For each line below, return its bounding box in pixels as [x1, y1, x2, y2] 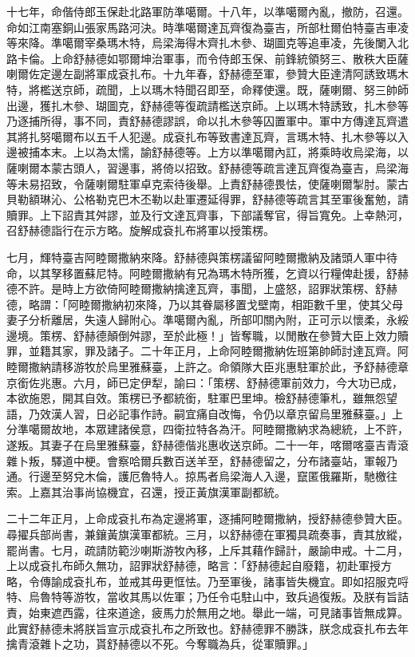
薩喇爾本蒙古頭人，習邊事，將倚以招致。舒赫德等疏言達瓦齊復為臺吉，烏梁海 [6, 159, 409, 176]
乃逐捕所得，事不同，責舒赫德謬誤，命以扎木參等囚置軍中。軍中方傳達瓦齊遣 [6, 113, 409, 129]
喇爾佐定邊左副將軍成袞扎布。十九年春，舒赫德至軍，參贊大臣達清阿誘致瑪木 [6, 65, 409, 82]
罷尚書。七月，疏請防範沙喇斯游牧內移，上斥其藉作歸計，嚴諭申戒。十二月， [6, 541, 409, 558]
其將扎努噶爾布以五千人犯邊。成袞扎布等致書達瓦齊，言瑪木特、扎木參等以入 [6, 128, 409, 144]
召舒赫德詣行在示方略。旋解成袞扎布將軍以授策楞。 [6, 222, 275, 239]
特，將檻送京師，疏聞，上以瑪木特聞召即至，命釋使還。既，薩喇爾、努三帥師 [6, 81, 409, 97]
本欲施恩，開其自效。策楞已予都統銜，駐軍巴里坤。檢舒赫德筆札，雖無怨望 [6, 390, 397, 406]
